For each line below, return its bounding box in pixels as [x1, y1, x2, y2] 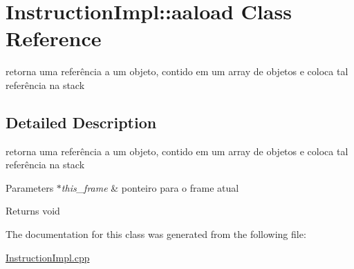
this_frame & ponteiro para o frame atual [61, 180, 239, 195]
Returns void [6, 203, 60, 218]
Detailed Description [6, 111, 157, 132]
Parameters [6, 180, 54, 195]
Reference [6, 24, 102, 52]
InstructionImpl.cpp [6, 250, 90, 264]
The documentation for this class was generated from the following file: [6, 227, 306, 241]
